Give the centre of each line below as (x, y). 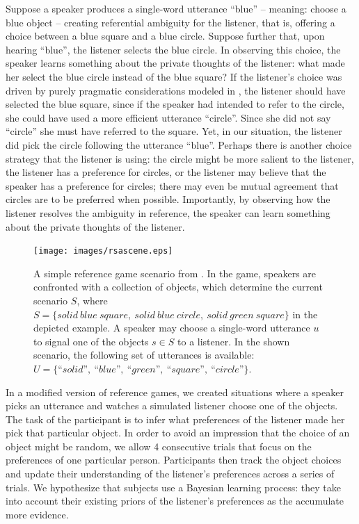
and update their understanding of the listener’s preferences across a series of (170, 474)
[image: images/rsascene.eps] (103, 251)
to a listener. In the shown (234, 341)
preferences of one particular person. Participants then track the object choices (174, 460)
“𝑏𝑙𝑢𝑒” (107, 369)
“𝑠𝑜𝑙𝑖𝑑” (73, 369)
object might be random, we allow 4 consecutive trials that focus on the (159, 446)
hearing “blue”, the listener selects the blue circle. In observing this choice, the (173, 49)
